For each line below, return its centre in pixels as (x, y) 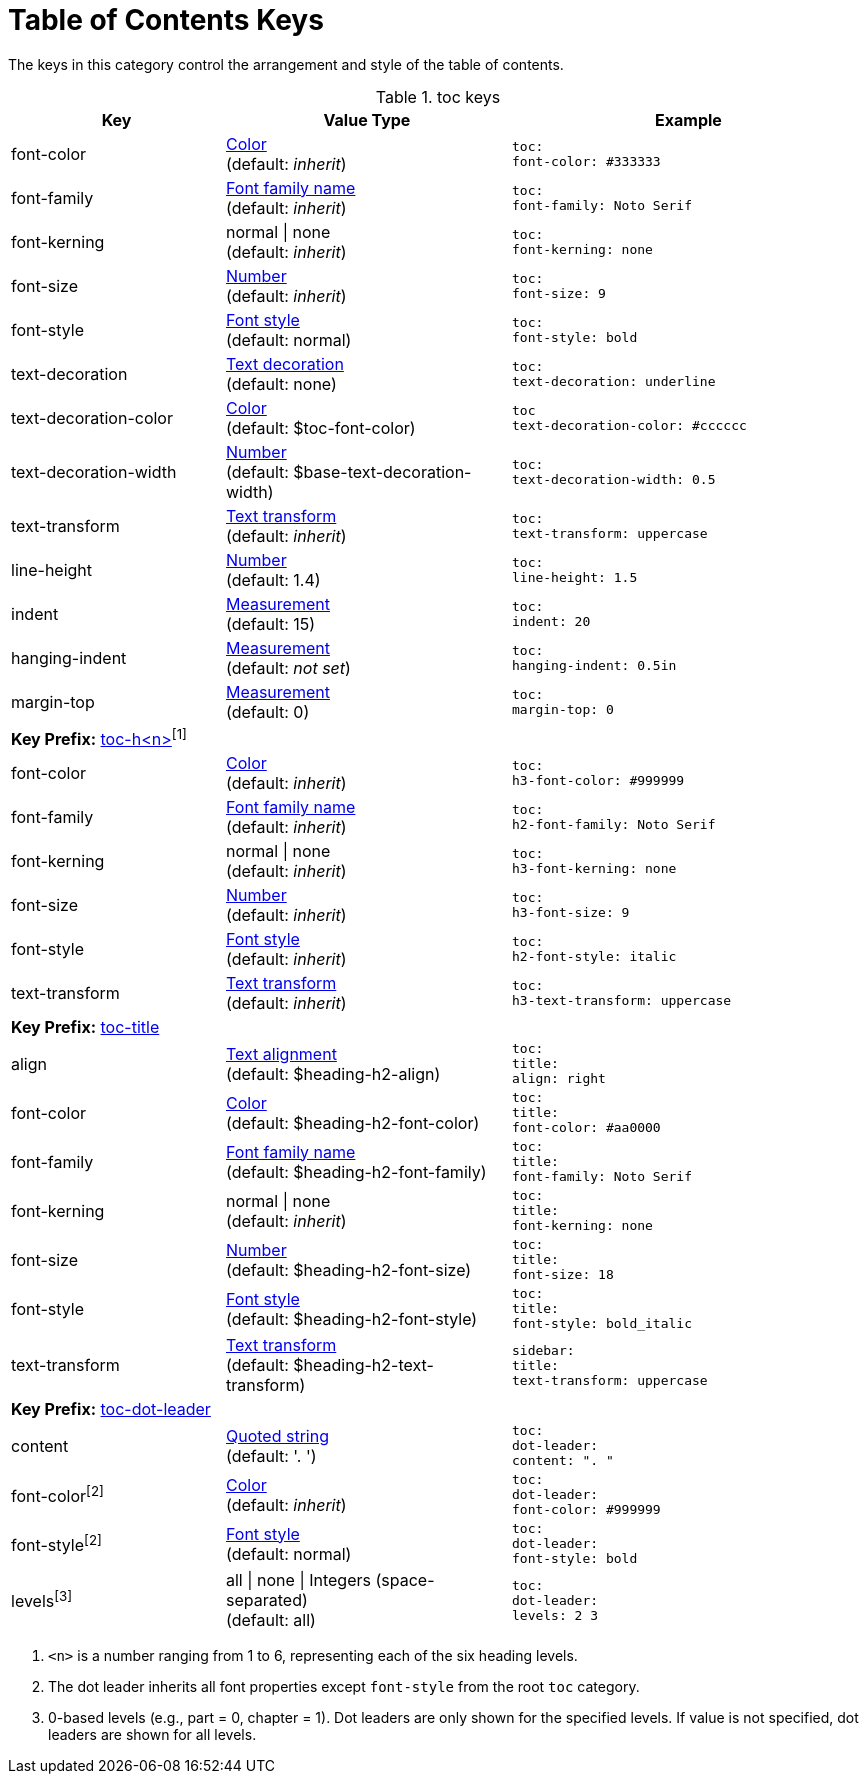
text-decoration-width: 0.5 (613, 479)
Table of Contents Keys (166, 20)
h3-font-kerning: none (594, 869)
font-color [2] (57, 1494)
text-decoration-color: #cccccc (629, 425)
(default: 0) (268, 711)
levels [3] (42, 1600)
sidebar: (543, 1350)
